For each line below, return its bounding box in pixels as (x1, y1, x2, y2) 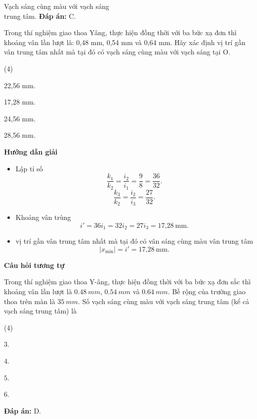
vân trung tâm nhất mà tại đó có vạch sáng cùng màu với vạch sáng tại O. (4, 47, 230, 57)
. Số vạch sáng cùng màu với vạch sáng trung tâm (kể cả (78, 296, 250, 306)
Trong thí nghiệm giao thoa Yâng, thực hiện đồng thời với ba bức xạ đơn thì (4, 27, 237, 38)
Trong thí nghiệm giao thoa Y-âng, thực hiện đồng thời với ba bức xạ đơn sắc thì (4, 276, 251, 287)
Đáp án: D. (4, 405, 41, 416)
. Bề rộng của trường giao (168, 286, 246, 296)
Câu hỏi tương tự (4, 260, 65, 270)
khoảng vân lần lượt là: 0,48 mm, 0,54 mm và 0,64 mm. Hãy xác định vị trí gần (4, 37, 246, 47)
